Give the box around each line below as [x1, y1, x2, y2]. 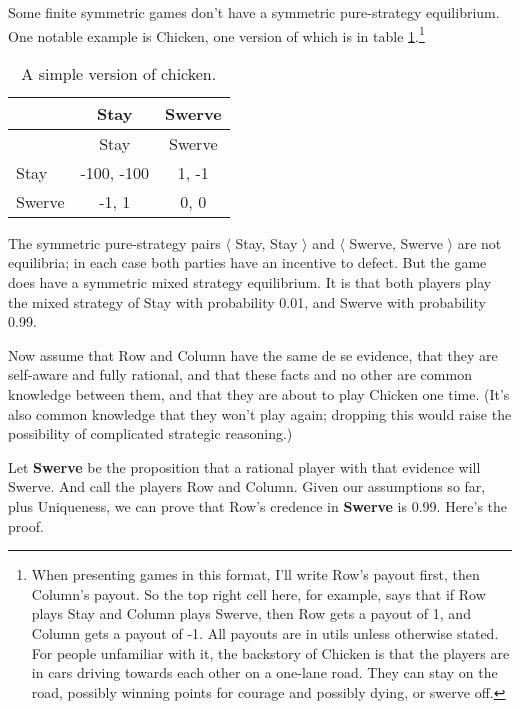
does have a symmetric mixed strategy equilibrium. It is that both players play [8, 272, 492, 293]
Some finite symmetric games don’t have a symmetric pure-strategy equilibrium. [8, 2, 500, 22]
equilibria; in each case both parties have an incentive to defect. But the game [8, 252, 487, 273]
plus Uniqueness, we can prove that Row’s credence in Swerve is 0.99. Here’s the [8, 495, 508, 516]
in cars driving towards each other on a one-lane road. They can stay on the [31, 662, 498, 683]
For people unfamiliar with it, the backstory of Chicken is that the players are [31, 642, 510, 663]
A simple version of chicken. [21, 61, 217, 85]
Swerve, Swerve [349, 232, 443, 253]
